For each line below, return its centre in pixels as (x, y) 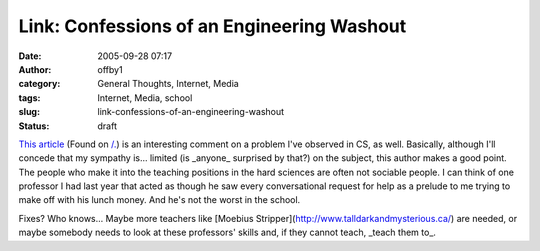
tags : (29, 97)
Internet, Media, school (145, 97)
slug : (29, 112)
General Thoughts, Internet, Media (168, 84)
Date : (30, 56)
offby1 (110, 69)
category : (39, 84)
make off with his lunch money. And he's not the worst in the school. (159, 200)
